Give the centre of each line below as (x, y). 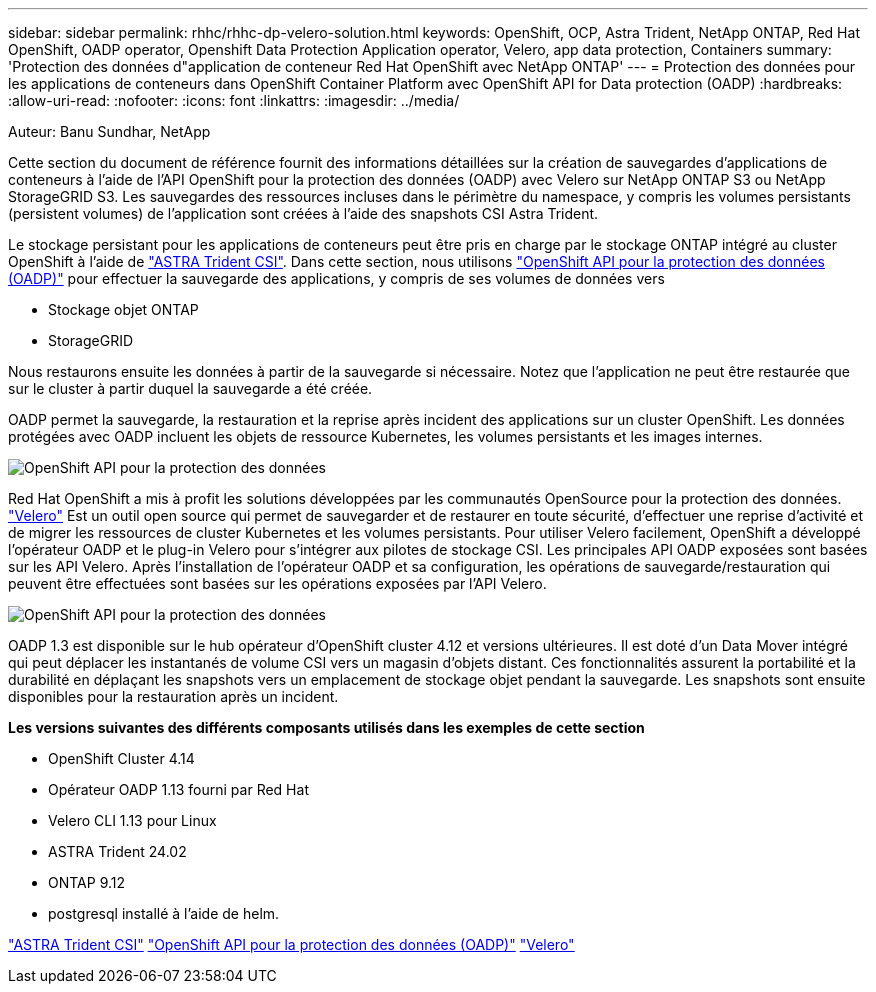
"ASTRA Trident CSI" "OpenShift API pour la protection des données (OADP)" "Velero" (291, 944)
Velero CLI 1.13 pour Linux (132, 820)
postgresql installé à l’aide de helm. (164, 913)
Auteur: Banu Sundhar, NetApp (109, 131)
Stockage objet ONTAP (123, 309)
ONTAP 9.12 (87, 882)
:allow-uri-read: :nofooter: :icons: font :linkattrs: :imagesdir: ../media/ (234, 100)
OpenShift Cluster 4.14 (121, 758)
